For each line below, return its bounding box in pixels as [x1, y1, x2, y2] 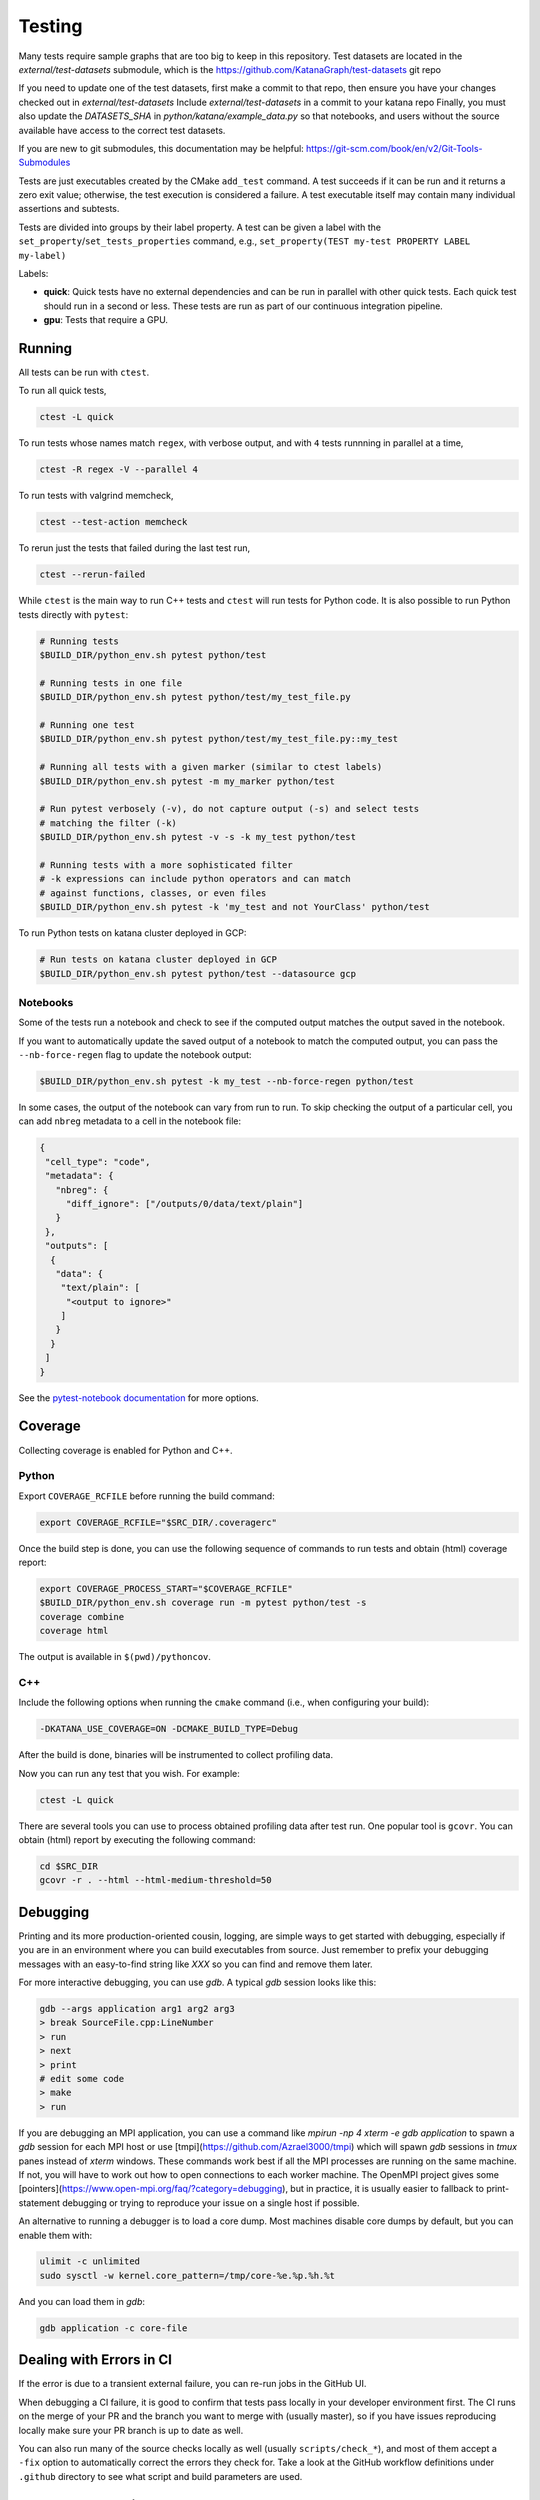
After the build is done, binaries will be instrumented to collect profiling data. [18, 1749, 334, 1761]
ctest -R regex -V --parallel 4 [39, 464, 199, 475]
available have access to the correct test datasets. [18, 124, 226, 136]
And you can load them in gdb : [18, 2295, 145, 2307]
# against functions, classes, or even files [39, 887, 267, 899]
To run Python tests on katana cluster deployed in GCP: [18, 927, 247, 939]
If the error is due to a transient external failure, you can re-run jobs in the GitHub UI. [18, 2378, 367, 2390]
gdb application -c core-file [39, 2322, 188, 2334]
